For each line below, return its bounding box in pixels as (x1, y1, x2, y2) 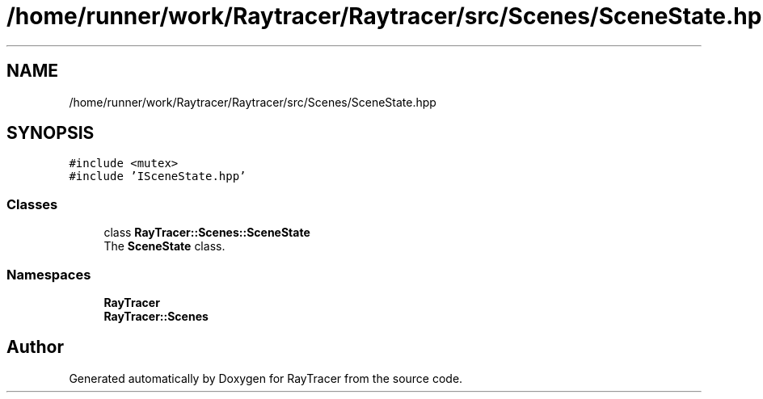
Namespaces (6, 266, 91, 283)
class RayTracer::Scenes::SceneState (103, 225, 310, 240)
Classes (6, 195, 58, 212)
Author (6, 337, 64, 358)
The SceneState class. (103, 239, 226, 254)
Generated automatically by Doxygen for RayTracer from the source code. (69, 371, 463, 385)
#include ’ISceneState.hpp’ (69, 170, 247, 183)
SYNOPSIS (6, 123, 95, 144)
